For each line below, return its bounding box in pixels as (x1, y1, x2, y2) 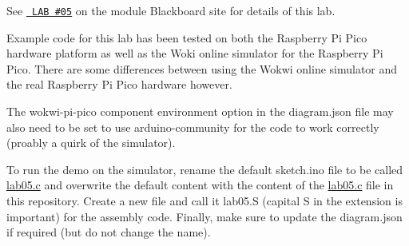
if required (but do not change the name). (6, 224, 211, 240)
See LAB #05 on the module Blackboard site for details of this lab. (6, 2, 336, 18)
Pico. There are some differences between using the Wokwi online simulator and (6, 60, 398, 77)
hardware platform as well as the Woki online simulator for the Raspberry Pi (6, 45, 383, 61)
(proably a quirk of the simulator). (6, 134, 176, 151)
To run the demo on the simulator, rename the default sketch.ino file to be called (6, 161, 403, 177)
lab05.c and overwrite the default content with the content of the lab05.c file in (6, 177, 394, 193)
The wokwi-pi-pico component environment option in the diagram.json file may (6, 103, 394, 120)
